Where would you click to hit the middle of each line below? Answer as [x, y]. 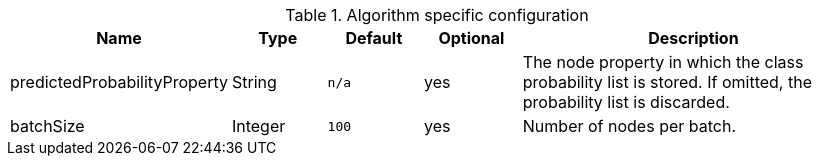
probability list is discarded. [626, 102]
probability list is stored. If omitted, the [667, 82]
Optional [471, 38]
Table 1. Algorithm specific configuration [437, 15]
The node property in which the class [663, 62]
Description [693, 38]
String [254, 82]
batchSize [47, 126]
